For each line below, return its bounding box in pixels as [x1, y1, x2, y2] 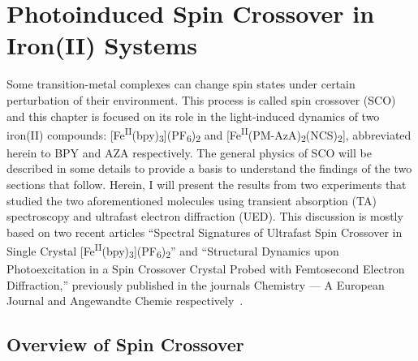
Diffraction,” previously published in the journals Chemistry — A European [6, 276, 385, 293]
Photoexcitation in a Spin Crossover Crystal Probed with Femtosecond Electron [6, 260, 405, 277]
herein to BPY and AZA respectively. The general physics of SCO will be [6, 144, 372, 161]
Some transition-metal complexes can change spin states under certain [6, 75, 356, 92]
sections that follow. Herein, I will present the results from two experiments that [6, 176, 407, 193]
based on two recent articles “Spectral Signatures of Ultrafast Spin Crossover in [6, 223, 403, 240]
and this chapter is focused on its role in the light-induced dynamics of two [6, 107, 380, 124]
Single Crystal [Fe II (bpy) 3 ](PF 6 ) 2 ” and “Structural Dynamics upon [6, 240, 339, 261]
